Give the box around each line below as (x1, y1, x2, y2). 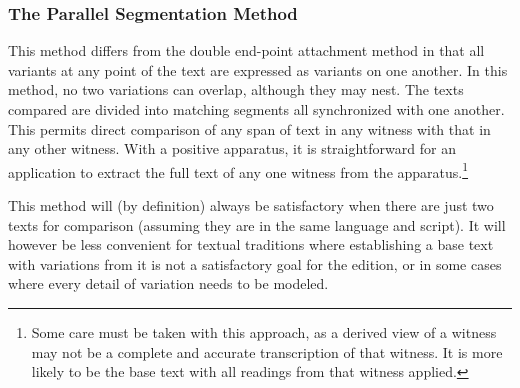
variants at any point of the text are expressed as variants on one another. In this (8, 59, 508, 80)
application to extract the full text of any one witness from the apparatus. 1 (8, 158, 469, 182)
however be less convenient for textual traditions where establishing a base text (8, 234, 494, 255)
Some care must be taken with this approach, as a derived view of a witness (31, 322, 497, 342)
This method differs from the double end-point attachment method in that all (8, 40, 485, 61)
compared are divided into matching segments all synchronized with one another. (8, 99, 505, 119)
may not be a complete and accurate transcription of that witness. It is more (31, 341, 503, 362)
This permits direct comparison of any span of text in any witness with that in (8, 118, 491, 139)
